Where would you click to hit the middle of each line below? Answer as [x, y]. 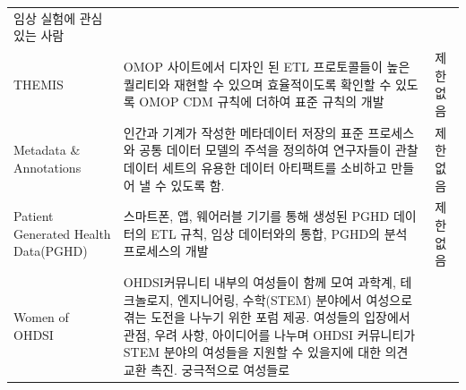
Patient [34, 216]
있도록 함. [198, 185]
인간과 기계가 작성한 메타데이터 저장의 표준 [243, 132]
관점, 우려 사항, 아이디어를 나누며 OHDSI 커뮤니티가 [269, 334]
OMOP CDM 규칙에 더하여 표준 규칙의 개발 [262, 102]
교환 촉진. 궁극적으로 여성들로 [207, 370]
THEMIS [39, 84]
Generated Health [62, 233]
